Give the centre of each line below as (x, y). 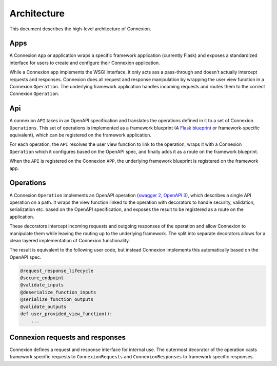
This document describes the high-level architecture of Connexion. (80, 29)
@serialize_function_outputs (57, 300)
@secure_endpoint (42, 278)
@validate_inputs (42, 285)
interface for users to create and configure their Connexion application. (85, 63)
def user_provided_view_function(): (66, 314)
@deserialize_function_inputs (58, 292)
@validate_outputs (43, 306)
